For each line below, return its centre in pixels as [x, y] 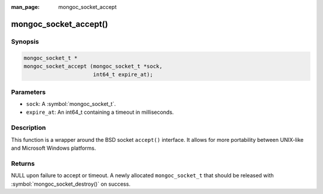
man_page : [25, 7]
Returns [23, 163]
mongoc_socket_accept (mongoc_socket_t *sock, [93, 66]
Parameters [28, 92]
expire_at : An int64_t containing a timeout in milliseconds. [100, 112]
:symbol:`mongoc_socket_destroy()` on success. [71, 184]
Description [28, 128]
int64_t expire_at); [123, 75]
